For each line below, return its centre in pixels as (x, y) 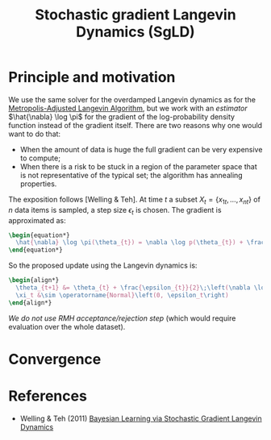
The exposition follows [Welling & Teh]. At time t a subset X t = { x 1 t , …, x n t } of (134, 200)
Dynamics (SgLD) (135, 32)
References (48, 396)
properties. (38, 184)
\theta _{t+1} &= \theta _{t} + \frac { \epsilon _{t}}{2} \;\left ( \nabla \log (142, 288)
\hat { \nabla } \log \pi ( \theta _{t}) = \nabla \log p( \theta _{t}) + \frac (140, 243)
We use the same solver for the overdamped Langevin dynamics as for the (132, 99)
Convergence (55, 359)
